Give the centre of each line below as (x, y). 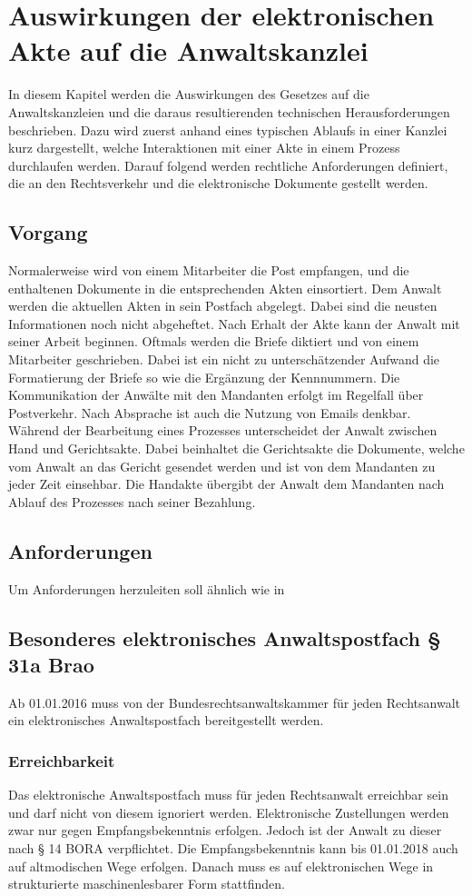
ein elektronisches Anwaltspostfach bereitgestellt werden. (166, 720)
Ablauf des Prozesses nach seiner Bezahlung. (132, 501)
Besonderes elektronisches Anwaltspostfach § (225, 637)
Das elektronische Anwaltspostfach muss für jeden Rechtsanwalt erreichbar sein (228, 795)
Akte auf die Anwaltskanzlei (188, 50)
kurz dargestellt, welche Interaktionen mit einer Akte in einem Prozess (204, 148)
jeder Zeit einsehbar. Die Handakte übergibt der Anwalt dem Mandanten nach (226, 484)
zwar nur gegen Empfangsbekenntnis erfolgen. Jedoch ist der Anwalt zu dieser (225, 830)
